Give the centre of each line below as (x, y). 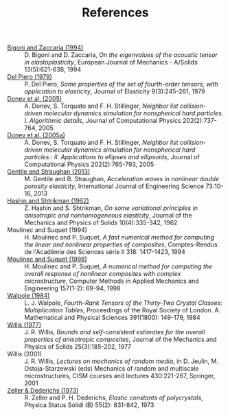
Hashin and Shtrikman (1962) (48, 201)
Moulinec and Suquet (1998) (47, 259)
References (115, 13)
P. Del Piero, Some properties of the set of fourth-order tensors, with (121, 84)
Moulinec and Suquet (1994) (47, 230)
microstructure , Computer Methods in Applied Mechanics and (112, 281)
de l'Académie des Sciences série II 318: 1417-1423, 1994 (105, 252)
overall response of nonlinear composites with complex (103, 274)
